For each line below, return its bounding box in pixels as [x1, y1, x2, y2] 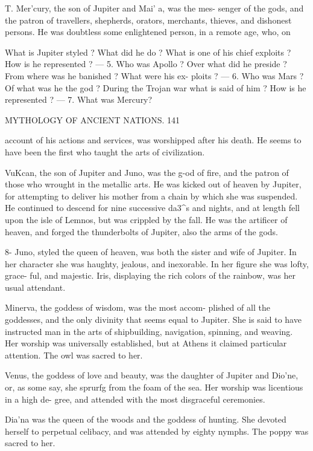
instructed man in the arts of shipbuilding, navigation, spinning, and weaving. [5, 325, 293, 337]
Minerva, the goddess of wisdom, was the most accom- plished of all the [5, 301, 270, 314]
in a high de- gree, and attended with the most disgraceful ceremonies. [5, 392, 265, 405]
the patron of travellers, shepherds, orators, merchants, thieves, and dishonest [5, 13, 292, 26]
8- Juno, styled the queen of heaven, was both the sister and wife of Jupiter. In [5, 245, 297, 258]
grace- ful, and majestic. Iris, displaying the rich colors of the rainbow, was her [5, 269, 296, 282]
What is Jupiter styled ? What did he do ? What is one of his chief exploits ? [5, 45, 291, 58]
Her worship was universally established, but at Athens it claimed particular [5, 337, 287, 349]
